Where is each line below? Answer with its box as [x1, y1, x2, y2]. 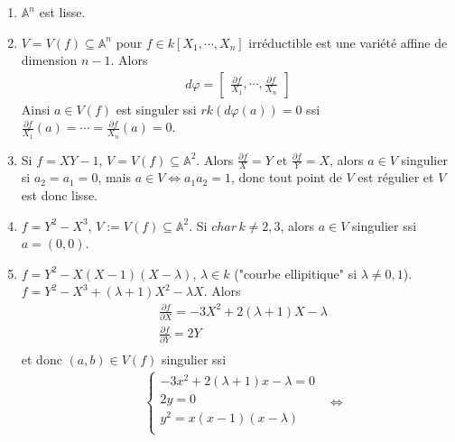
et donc [21, 349, 62, 368]
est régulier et [357, 168, 434, 187]
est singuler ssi [116, 99, 197, 118]
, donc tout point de [230, 168, 342, 187]
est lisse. [39, 3, 86, 21]
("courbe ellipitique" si [234, 263, 357, 282]
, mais [97, 168, 131, 187]
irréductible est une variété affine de [248, 32, 448, 51]
